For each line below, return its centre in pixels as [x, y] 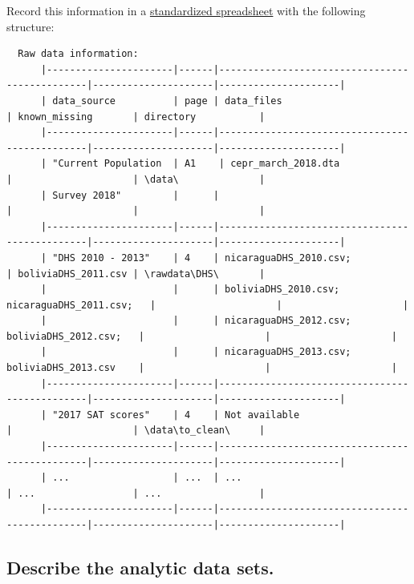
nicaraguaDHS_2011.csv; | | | [208, 305]
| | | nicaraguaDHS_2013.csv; [196, 352]
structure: [30, 26]
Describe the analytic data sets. [140, 567]
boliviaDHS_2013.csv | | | [202, 368]
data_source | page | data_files [167, 101]
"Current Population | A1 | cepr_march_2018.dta [196, 164]
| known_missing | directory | [136, 117]
